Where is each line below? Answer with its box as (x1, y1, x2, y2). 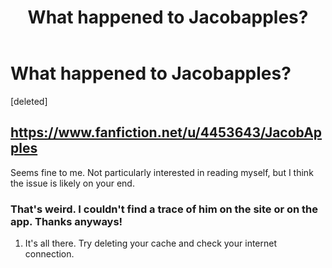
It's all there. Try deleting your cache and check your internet (24, 237, 278, 250)
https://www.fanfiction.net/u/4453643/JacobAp (10, 124, 323, 141)
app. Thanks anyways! (10, 214, 123, 228)
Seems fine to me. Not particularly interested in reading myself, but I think (10, 166, 314, 178)
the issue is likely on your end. (10, 177, 135, 189)
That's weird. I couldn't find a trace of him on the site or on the (10, 202, 319, 216)
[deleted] (10, 95, 48, 107)
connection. (24, 248, 75, 260)
